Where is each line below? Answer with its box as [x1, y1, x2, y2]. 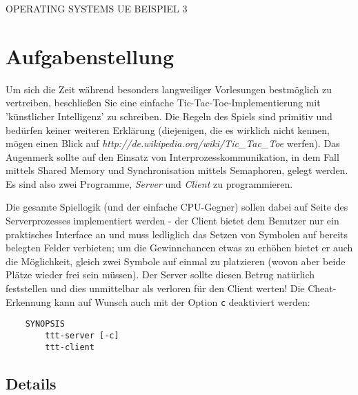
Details [6, 372, 57, 394]
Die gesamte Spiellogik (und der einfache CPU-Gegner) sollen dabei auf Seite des [6, 200, 348, 214]
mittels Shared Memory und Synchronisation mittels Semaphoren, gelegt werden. [6, 163, 348, 177]
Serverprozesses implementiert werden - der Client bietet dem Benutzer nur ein [6, 213, 339, 228]
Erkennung [6, 294, 51, 309]
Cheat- [308, 281, 337, 296]
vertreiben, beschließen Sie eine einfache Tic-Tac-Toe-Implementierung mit [6, 95, 321, 110]
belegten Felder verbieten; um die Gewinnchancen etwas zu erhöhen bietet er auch [6, 240, 353, 255]
